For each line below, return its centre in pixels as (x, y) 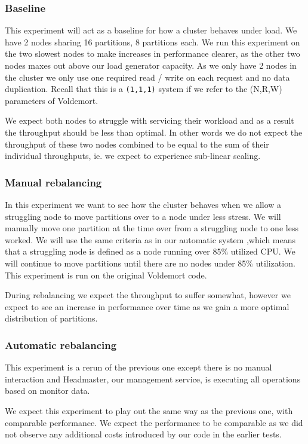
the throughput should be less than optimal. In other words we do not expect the (154, 132)
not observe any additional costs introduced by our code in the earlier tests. (143, 434)
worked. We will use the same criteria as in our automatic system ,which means (150, 239)
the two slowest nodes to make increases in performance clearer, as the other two (153, 53)
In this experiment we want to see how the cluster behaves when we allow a (143, 205)
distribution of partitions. (51, 318)
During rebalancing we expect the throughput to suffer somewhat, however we (148, 295)
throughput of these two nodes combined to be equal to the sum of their (137, 144)
